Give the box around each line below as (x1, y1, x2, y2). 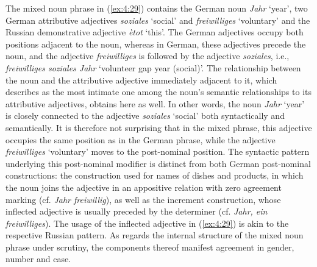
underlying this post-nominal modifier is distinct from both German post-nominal (5, 157, 311, 169)
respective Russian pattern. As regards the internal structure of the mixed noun (5, 229, 304, 241)
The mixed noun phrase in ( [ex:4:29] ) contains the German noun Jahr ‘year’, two (5, 2, 308, 14)
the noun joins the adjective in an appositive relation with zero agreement (5, 180, 282, 193)
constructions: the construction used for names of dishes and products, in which (5, 169, 304, 182)
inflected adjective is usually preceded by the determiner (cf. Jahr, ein (5, 205, 268, 218)
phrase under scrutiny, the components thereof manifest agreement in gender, (5, 240, 294, 253)
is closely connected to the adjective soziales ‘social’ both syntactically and (5, 109, 285, 122)
